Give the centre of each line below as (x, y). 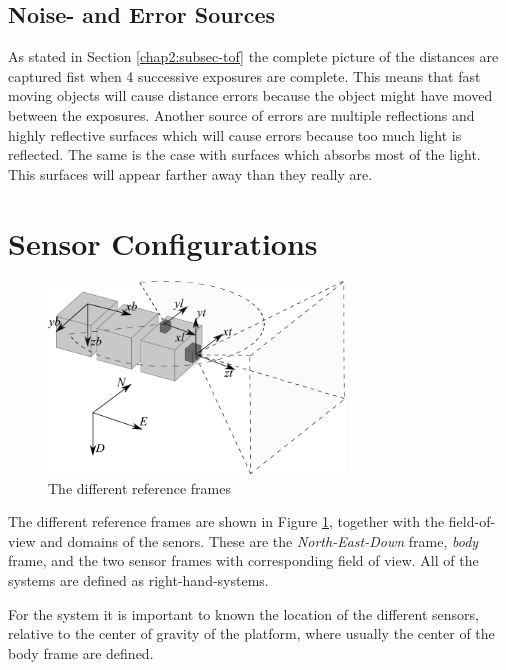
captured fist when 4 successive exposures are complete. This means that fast (244, 75)
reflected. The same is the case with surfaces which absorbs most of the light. (244, 154)
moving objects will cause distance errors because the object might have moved (250, 95)
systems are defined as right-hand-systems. (138, 579)
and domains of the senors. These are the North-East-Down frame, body (259, 540)
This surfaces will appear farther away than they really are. (190, 173)
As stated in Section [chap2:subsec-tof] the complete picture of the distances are (253, 56)
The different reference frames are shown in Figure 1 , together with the (226, 521)
